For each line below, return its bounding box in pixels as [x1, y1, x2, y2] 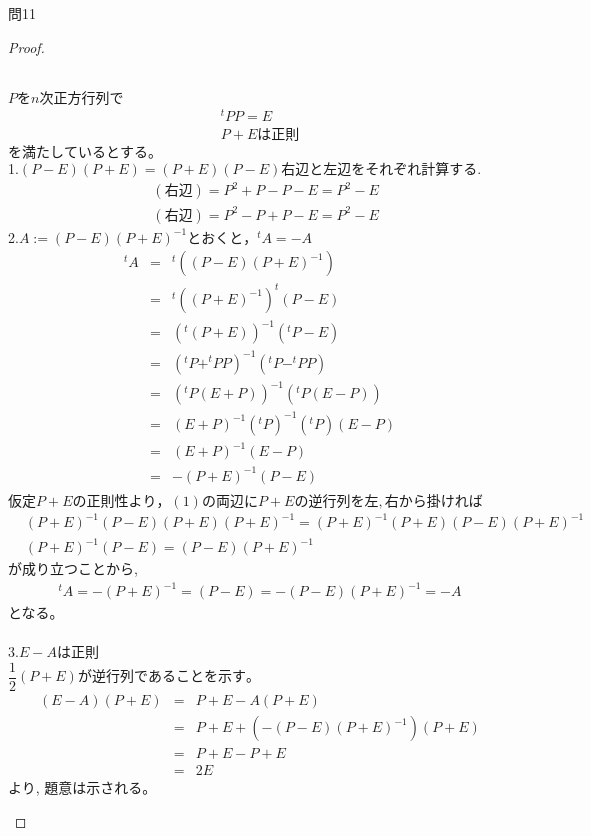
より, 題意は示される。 [8, 777, 157, 798]
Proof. [8, 36, 45, 57]
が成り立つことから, [8, 558, 138, 579]
